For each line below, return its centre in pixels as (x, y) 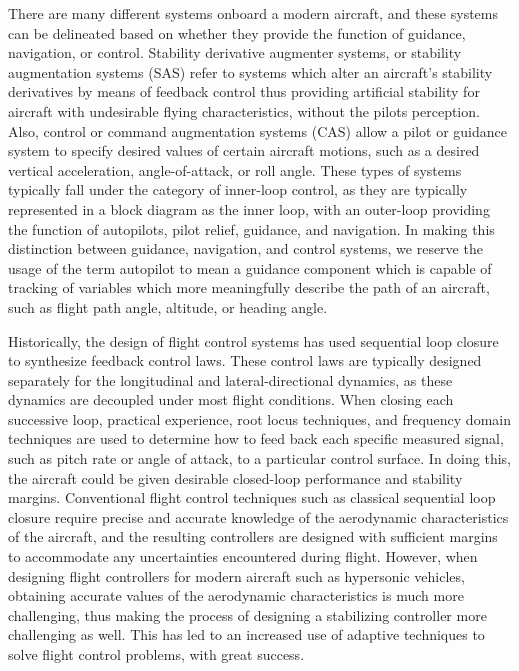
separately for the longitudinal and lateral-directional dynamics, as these (230, 379)
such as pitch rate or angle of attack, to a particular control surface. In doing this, (259, 458)
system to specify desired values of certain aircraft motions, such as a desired (244, 150)
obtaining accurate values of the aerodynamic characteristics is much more (236, 595)
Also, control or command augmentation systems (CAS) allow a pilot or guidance (257, 130)
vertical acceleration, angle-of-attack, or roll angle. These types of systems (235, 169)
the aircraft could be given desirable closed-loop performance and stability (235, 477)
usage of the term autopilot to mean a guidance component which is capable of (250, 267)
